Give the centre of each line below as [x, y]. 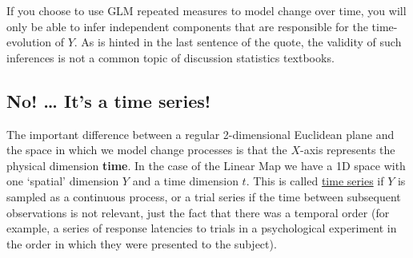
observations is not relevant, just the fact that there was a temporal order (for [198, 212]
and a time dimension [185, 181]
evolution [29, 42]
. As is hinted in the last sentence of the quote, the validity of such [238, 42]
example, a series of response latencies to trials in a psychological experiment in [202, 228]
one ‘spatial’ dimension [63, 181]
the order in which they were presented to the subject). [142, 243]
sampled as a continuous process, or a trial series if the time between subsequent [204, 196]
